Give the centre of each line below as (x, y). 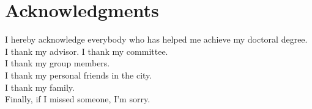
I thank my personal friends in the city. (79, 75)
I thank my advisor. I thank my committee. (87, 51)
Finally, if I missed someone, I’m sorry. (78, 99)
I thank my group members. (58, 63)
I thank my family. (40, 87)
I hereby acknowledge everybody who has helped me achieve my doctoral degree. (156, 39)
